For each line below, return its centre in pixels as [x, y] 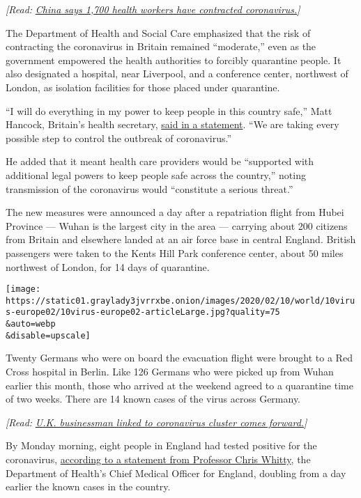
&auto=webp [31, 324]
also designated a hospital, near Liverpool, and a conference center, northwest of [177, 73]
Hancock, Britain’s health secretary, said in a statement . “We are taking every [172, 124]
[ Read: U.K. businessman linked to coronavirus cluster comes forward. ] [156, 422]
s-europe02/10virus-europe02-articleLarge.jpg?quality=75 [143, 312]
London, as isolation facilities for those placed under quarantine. [143, 87]
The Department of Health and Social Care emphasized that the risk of [158, 32]
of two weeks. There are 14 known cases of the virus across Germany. [153, 399]
